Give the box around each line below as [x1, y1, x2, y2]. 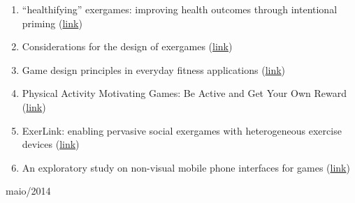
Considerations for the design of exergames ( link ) [22, 39, 233, 54]
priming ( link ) [22, 15, 82, 30]
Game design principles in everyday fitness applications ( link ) [22, 62, 286, 77]
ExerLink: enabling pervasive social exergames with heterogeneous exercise [22, 123, 342, 137]
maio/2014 [6, 183, 51, 198]
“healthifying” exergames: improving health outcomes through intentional [22, 2, 338, 16]
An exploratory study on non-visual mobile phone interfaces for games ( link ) [22, 160, 350, 174]
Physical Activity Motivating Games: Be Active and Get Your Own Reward [22, 86, 347, 100]
